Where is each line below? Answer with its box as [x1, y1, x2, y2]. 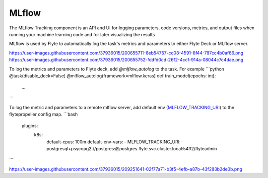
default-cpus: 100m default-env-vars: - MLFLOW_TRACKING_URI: [46, 139, 181, 145]
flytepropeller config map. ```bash [9, 112, 78, 118]
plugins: [21, 122, 38, 128]
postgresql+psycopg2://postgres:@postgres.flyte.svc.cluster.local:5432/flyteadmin [46, 146, 217, 152]
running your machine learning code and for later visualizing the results [9, 31, 155, 37]
